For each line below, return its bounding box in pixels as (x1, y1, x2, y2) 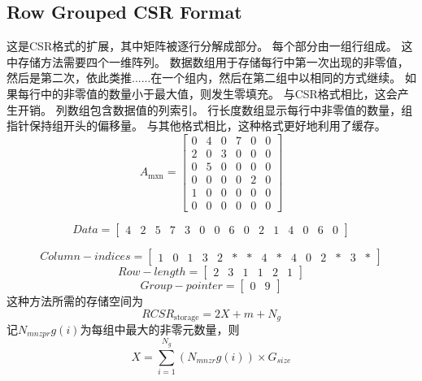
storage (174, 314, 199, 322)
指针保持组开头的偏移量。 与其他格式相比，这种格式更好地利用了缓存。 (7, 117, 386, 134)
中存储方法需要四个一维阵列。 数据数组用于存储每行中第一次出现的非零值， (7, 53, 409, 70)
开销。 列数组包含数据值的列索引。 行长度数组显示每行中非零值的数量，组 (17, 101, 413, 118)
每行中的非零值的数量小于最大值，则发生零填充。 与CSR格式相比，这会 (17, 84, 398, 102)
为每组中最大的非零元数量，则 (80, 321, 240, 337)
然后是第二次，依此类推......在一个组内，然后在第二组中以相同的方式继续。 (7, 69, 402, 86)
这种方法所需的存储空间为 (7, 292, 143, 309)
